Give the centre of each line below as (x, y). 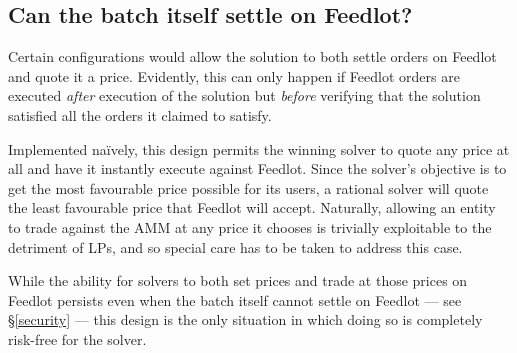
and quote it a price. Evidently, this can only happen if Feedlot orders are (234, 75)
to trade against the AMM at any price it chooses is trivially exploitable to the (250, 226)
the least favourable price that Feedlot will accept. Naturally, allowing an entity (252, 207)
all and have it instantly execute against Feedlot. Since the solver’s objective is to (257, 168)
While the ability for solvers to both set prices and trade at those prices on (238, 280)
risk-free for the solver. (77, 338)
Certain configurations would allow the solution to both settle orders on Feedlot (252, 56)
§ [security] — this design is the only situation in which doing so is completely (245, 319)
